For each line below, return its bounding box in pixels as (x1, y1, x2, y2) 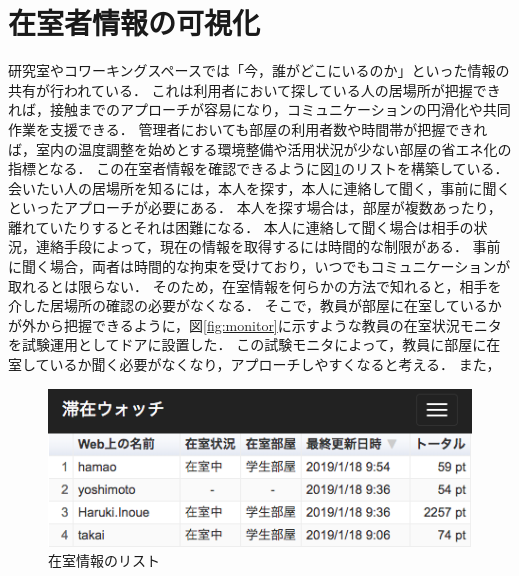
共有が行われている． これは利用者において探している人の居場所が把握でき (8, 79, 501, 100)
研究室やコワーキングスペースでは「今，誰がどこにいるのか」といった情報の (8, 60, 510, 81)
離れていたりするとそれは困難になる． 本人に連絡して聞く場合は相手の (8, 216, 474, 237)
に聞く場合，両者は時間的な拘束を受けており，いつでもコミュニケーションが (8, 256, 511, 277)
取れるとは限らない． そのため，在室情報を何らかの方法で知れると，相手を (8, 275, 502, 296)
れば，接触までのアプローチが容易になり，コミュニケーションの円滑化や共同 (8, 99, 511, 120)
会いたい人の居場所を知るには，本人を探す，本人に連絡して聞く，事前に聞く (8, 177, 511, 198)
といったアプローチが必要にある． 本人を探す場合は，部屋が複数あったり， (8, 197, 502, 218)
